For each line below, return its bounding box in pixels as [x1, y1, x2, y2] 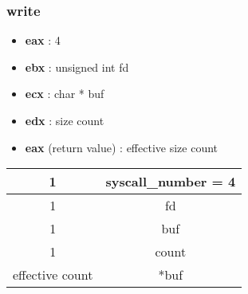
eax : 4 [25, 32, 61, 49]
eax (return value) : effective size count [25, 139, 218, 155]
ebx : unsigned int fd [25, 58, 129, 75]
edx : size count [25, 112, 104, 128]
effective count [13, 265, 93, 284]
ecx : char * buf [25, 85, 104, 102]
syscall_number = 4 [105, 172, 236, 191]
